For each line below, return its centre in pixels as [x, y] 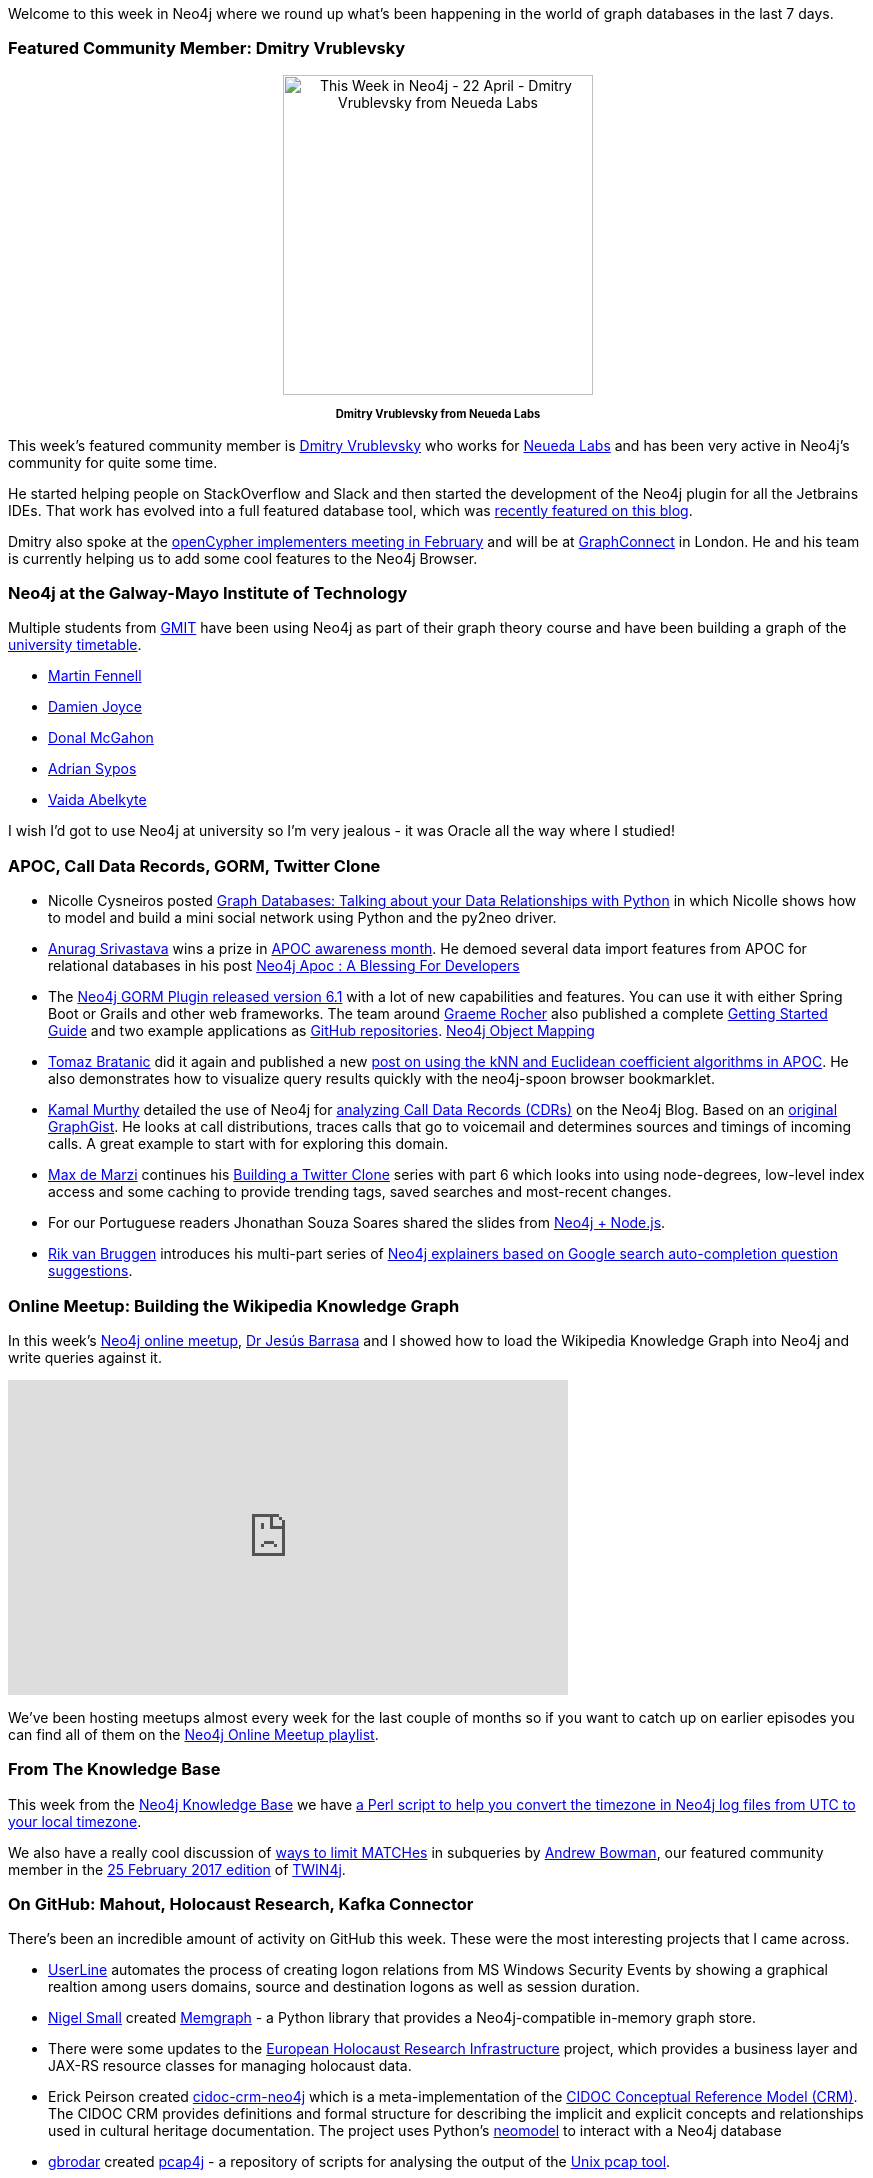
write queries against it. [85, 1357]
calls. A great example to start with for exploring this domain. [248, 1144]
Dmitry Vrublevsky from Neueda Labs [438, 413]
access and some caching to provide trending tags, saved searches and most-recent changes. [360, 1192]
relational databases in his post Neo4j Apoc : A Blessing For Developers [284, 966]
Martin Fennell [95, 676]
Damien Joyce [95, 707]
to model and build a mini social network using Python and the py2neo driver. [302, 918]
